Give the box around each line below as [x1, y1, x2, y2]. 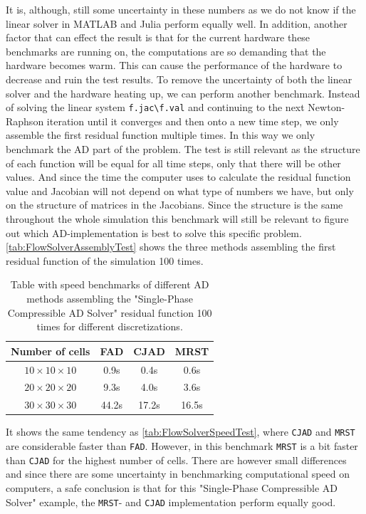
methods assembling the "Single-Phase [26, 290, 193, 305]
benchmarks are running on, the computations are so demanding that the [6, 43, 326, 58]
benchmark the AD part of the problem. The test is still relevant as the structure [6, 142, 360, 156]
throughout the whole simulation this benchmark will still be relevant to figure [6, 211, 349, 226]
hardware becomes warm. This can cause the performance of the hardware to [6, 58, 343, 73]
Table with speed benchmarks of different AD [10, 277, 209, 292]
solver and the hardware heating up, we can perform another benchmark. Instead [6, 85, 360, 100]
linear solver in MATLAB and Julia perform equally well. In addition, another [6, 16, 347, 31]
